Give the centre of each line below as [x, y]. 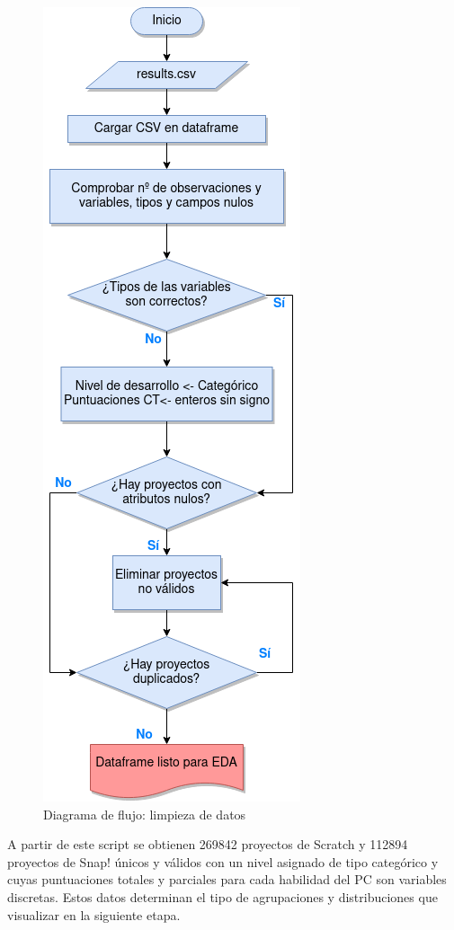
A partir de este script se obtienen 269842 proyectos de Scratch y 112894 [208, 844]
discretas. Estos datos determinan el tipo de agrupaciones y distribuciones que [223, 896]
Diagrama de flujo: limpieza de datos [145, 814]
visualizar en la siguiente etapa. [94, 914]
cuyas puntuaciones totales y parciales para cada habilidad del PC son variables [227, 879]
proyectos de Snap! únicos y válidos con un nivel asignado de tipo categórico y [223, 861]
